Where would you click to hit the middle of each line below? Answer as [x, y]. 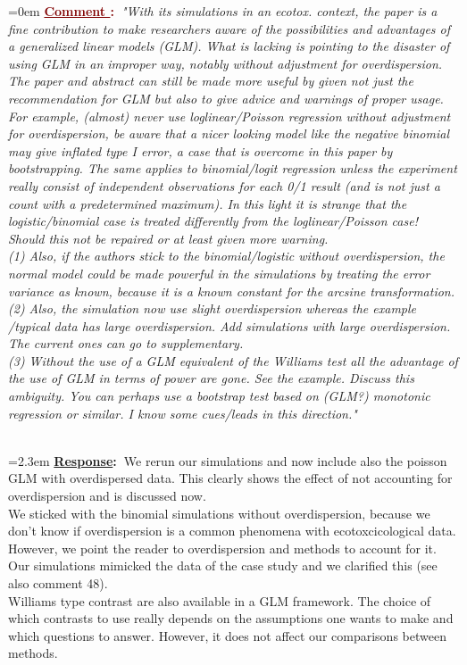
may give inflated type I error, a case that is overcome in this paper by [200, 150]
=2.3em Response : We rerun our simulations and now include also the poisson [228, 460]
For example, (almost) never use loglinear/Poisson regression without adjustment [229, 116]
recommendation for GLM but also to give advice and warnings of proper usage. [226, 98]
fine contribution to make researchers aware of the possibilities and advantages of [229, 28]
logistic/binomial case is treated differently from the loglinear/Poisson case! [213, 221]
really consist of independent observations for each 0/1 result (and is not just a [224, 185]
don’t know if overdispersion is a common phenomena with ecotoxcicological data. [232, 531]
